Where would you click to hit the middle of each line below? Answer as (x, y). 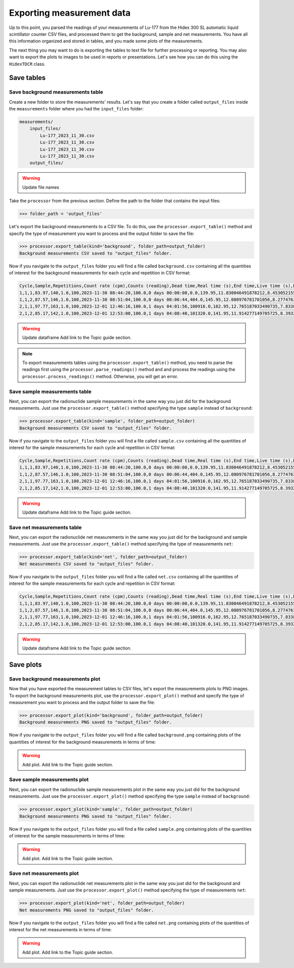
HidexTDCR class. (27, 64)
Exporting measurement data (70, 13)
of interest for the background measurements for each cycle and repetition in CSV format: (100, 273)
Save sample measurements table (50, 392)
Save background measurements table (56, 92)
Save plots (25, 665)
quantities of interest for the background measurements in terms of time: (83, 742)
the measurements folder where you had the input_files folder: (76, 109)
